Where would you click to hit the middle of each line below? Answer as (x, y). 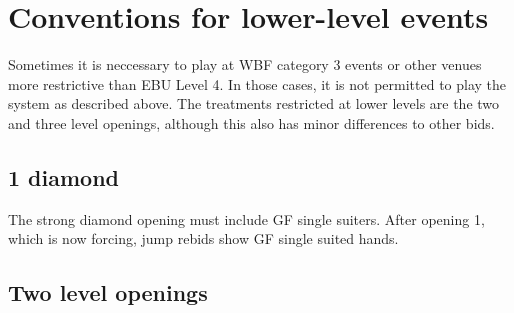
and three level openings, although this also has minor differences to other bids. (251, 122)
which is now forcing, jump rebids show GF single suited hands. (203, 238)
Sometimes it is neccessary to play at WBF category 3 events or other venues (245, 64)
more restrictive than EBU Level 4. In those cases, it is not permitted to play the (257, 83)
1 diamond (64, 176)
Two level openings (108, 292)
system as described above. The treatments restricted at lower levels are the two (254, 103)
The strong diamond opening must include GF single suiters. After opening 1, (246, 218)
